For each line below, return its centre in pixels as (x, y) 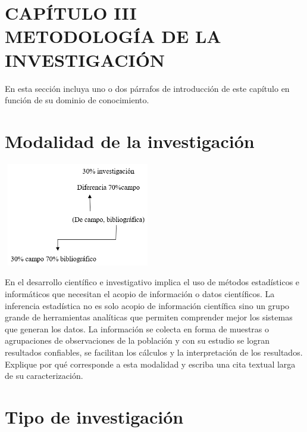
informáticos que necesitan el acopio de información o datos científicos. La (140, 294)
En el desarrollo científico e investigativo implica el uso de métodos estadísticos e (152, 282)
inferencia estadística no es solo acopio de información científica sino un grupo (147, 305)
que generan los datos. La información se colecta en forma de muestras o (137, 328)
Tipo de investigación (94, 417)
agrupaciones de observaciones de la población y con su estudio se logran (137, 340)
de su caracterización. (44, 376)
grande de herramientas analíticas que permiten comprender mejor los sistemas (149, 317)
